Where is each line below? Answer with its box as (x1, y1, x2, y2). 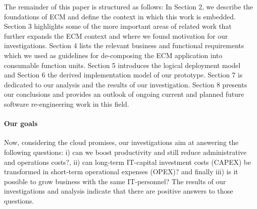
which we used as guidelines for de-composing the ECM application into (4, 50, 222, 60)
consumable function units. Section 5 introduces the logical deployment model (4, 60, 241, 70)
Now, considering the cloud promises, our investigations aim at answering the (4, 137, 239, 147)
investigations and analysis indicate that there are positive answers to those (4, 186, 233, 196)
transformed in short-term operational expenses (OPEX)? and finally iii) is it (4, 166, 238, 177)
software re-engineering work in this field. (4, 98, 129, 109)
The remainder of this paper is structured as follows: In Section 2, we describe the (4, 1, 253, 11)
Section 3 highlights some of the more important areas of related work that (4, 21, 232, 31)
